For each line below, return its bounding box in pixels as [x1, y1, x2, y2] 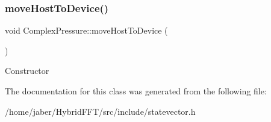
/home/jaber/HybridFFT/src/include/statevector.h [5, 105, 196, 117]
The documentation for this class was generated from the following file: [5, 85, 267, 97]
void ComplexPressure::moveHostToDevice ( [5, 24, 168, 37]
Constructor [5, 64, 49, 77]
